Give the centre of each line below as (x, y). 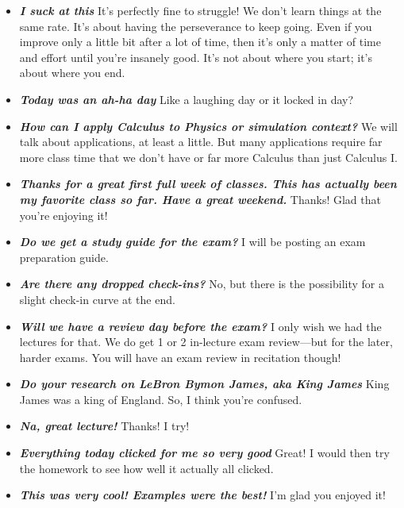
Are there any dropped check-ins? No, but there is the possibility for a (202, 284)
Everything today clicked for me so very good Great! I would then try (204, 453)
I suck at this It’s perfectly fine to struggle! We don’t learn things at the (200, 10)
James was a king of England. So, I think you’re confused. (161, 399)
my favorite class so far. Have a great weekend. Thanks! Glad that (200, 199)
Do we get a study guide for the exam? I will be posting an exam (192, 242)
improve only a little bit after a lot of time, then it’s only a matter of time (200, 42)
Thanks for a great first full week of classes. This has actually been (208, 184)
